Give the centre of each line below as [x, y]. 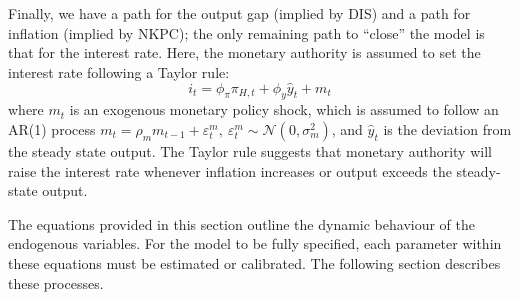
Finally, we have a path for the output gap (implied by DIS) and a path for [239, 13]
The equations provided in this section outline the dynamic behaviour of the [242, 223]
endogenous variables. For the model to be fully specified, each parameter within [255, 243]
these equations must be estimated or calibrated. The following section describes [254, 262]
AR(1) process [52, 128]
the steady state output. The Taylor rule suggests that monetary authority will [250, 150]
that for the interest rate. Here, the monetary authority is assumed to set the [244, 52]
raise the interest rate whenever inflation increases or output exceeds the [230, 170]
